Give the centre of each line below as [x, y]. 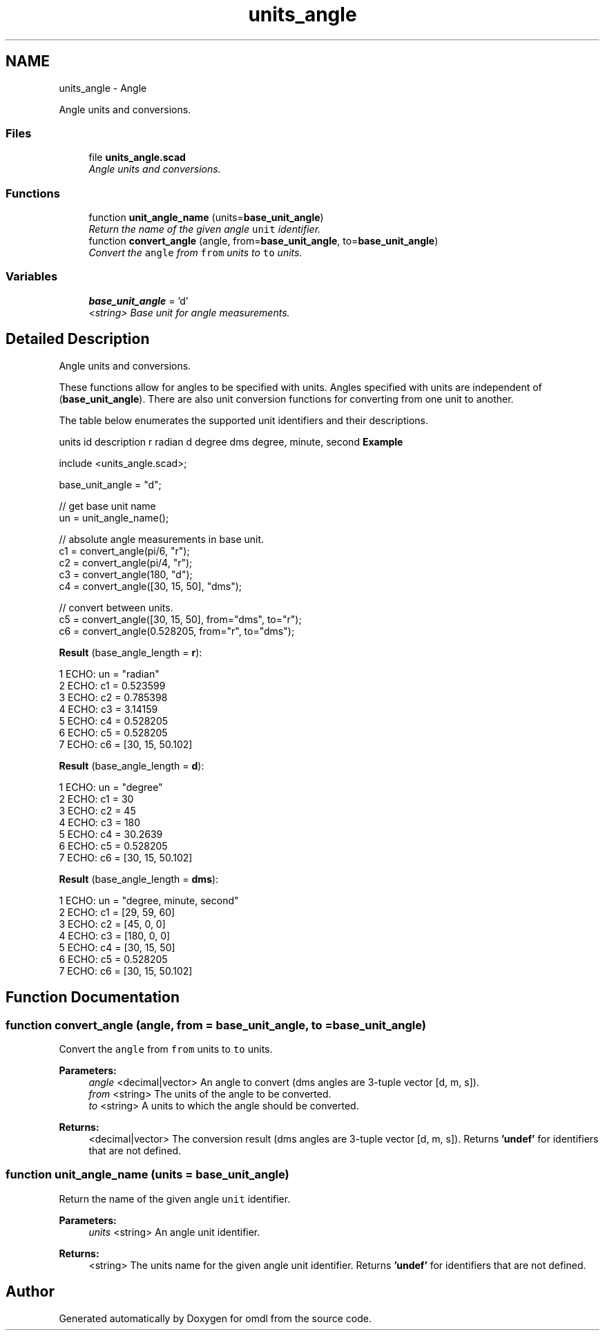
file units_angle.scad [137, 158]
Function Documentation [93, 998]
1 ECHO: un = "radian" [109, 674]
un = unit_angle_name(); [114, 517]
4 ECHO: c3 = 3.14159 [108, 709]
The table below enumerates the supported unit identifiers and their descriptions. [243, 420]
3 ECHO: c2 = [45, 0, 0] [112, 924]
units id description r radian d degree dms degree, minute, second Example [231, 441]
